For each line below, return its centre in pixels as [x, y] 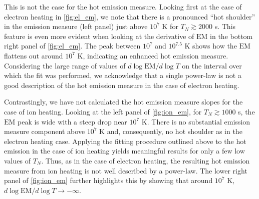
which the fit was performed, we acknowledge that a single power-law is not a [123, 75]
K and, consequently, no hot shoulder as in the [171, 131]
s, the [246, 111]
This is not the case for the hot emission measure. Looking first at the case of [123, 6]
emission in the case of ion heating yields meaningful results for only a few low [124, 151]
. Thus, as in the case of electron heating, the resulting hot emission [146, 160]
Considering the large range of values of [65, 65]
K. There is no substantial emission [196, 121]
